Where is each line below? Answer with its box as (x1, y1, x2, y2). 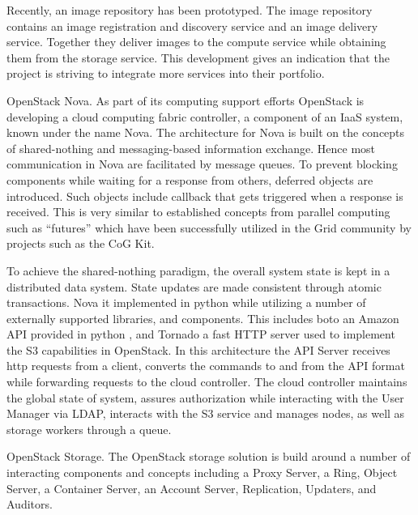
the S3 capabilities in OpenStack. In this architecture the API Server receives (6, 341, 390, 358)
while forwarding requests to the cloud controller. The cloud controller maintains (6, 373, 407, 390)
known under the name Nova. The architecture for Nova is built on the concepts (6, 124, 405, 141)
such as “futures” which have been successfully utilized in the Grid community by (6, 219, 412, 236)
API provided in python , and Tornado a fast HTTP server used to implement (6, 326, 395, 343)
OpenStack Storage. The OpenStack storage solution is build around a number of (6, 448, 411, 465)
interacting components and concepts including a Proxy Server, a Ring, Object (6, 464, 398, 481)
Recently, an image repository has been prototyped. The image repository (6, 2, 373, 18)
